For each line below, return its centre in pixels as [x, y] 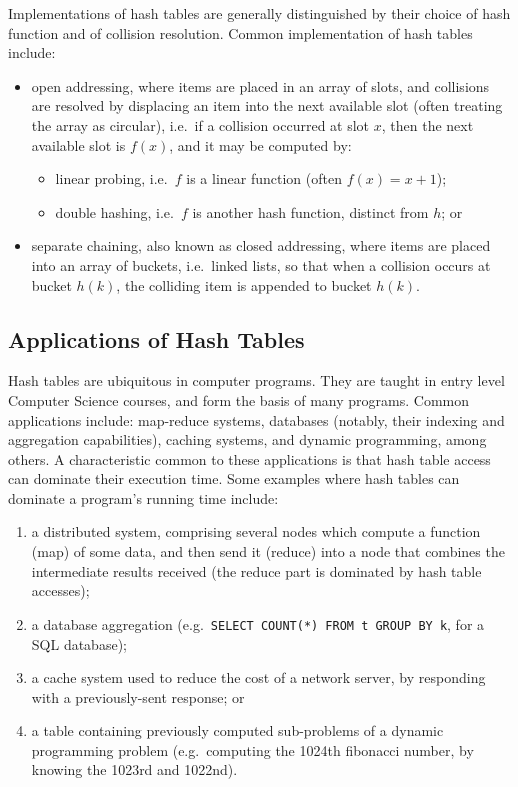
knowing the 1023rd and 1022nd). [134, 769]
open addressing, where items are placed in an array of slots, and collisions [260, 85]
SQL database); [79, 643]
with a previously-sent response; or [138, 696]
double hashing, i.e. [114, 211]
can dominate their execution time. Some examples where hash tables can [234, 478]
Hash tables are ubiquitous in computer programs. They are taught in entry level [256, 380]
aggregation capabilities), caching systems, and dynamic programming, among [247, 439]
